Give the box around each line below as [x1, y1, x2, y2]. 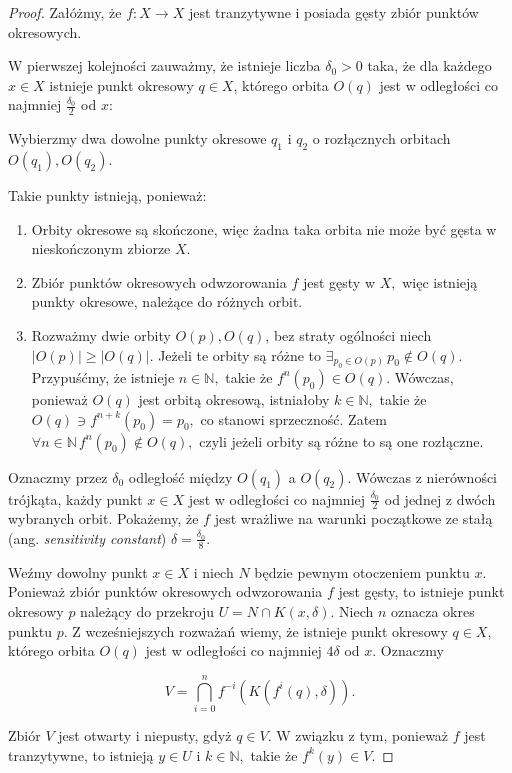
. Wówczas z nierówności [347, 466, 498, 487]
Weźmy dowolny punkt [8, 561, 148, 582]
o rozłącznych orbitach [312, 128, 451, 149]
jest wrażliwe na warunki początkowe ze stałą [214, 508, 493, 529]
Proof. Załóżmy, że [8, 2, 122, 22]
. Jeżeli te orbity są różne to [149, 344, 322, 365]
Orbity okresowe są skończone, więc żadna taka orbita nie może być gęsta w [31, 218, 497, 239]
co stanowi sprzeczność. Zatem [200, 408, 387, 429]
